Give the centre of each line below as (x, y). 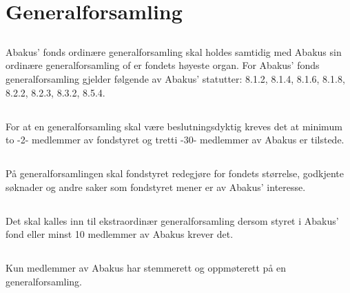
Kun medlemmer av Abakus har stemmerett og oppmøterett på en (146, 268)
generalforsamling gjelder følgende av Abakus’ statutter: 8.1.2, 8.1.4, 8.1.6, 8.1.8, (175, 78)
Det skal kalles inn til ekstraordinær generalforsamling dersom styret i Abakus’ (172, 220)
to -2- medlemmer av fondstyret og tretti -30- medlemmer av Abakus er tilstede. (175, 140)
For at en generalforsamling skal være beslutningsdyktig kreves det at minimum (174, 126)
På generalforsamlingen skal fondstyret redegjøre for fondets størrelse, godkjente (175, 173)
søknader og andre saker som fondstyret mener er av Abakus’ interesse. (156, 186)
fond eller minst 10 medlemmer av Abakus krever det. (120, 234)
